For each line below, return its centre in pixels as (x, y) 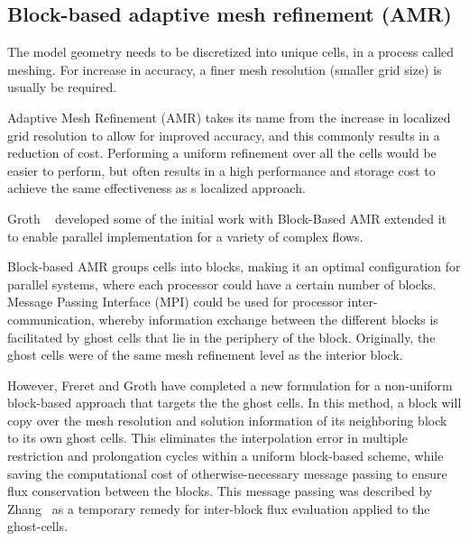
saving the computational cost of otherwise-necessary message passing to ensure (227, 473)
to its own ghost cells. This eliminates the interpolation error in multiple (207, 438)
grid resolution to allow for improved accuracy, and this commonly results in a (224, 135)
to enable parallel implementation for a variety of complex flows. (185, 236)
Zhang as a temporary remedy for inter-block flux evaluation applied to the (219, 508)
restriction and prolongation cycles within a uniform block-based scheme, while (225, 456)
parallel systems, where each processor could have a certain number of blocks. (222, 284)
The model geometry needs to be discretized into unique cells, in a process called (231, 52)
